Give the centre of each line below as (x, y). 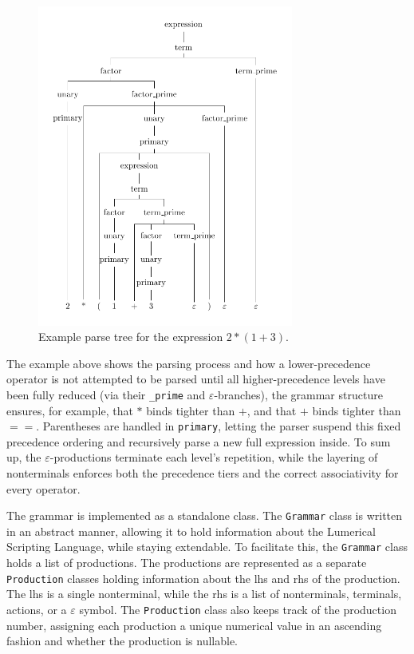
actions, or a (37, 609)
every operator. (43, 488)
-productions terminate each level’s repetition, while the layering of (214, 457)
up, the (24, 457)
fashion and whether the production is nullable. (122, 641)
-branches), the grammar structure (298, 394)
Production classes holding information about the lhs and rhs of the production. (203, 578)
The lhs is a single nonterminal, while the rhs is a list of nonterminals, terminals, (204, 594)
